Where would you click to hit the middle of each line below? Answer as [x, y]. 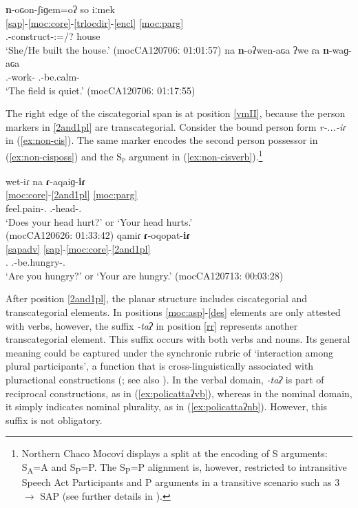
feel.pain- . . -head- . [44, 208]
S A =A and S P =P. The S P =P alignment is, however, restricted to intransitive [184, 468]
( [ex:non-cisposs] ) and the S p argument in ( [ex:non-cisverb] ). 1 [134, 156]
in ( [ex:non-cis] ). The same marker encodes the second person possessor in [162, 140]
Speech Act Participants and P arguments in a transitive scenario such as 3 [181, 482]
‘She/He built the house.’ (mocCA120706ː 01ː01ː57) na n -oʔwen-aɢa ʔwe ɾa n [167, 49]
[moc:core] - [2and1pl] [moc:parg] [72, 194]
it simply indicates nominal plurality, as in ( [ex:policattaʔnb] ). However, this [167, 406]
